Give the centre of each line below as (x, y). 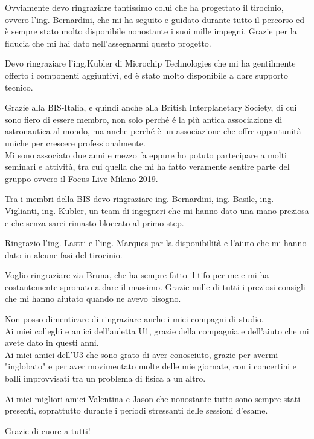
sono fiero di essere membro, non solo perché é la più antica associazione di (144, 119)
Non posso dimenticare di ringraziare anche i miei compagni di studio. (134, 319)
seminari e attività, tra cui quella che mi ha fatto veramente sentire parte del (147, 167)
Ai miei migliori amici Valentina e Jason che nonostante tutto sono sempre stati (153, 398)
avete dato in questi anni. (52, 343)
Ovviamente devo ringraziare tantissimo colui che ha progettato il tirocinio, (144, 7)
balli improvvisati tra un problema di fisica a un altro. (105, 378)
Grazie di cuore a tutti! (48, 430)
